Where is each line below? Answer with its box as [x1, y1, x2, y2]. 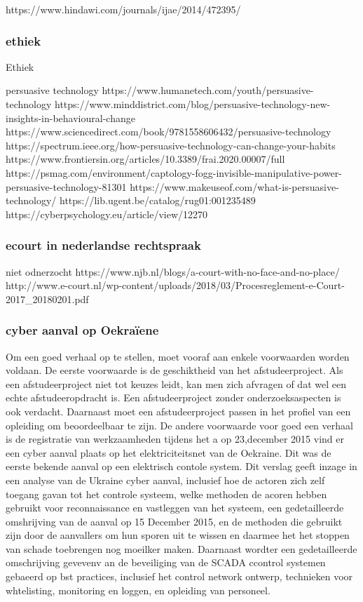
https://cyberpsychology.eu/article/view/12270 [6, 206, 208, 221]
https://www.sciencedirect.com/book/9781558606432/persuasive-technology [6, 124, 331, 139]
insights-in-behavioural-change [6, 110, 135, 125]
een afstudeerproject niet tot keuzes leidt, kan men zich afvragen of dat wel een [6, 376, 346, 391]
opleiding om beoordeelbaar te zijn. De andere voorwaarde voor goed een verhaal [6, 417, 353, 432]
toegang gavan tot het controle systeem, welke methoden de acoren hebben [6, 486, 327, 501]
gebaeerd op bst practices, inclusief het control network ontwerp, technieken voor [6, 569, 353, 584]
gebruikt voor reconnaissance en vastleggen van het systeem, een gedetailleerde [6, 500, 344, 515]
